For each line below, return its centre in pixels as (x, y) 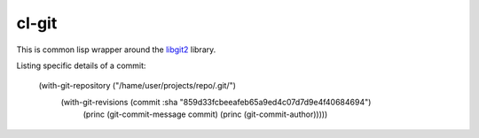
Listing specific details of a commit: (81, 65)
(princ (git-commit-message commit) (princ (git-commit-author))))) (205, 114)
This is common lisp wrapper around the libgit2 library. (116, 50)
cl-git (37, 23)
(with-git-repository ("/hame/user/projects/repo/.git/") (137, 86)
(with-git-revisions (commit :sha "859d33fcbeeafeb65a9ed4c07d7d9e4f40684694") (216, 102)
